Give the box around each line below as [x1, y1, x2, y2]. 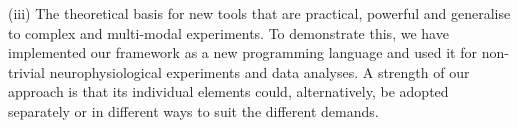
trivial [8, 61, 46, 82]
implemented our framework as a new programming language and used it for [8, 42, 477, 63]
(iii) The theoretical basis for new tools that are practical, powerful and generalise [8, 3, 511, 23]
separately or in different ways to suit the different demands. [8, 100, 379, 121]
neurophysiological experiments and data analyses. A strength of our [49, 61, 470, 82]
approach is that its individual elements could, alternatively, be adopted [8, 81, 449, 102]
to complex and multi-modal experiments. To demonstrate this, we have [8, 22, 449, 43]
